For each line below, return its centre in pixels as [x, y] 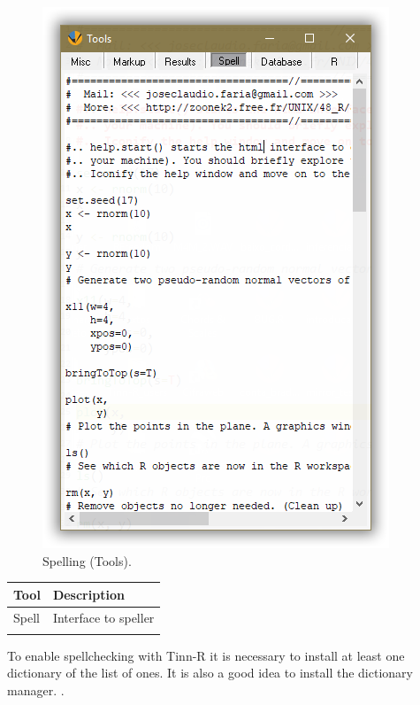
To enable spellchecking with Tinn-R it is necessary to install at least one [206, 655]
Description [88, 594]
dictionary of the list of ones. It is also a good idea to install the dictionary [210, 673]
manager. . [36, 690]
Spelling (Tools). [87, 560]
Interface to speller [103, 617]
